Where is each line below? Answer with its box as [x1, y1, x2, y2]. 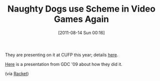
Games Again [54, 14, 109, 25]
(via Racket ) [5, 70, 29, 76]
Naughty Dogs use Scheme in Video [7, 3, 156, 15]
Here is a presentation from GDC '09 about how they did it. [5, 61, 123, 67]
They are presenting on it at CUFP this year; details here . [5, 52, 118, 58]
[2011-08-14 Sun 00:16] [58, 30, 105, 35]
